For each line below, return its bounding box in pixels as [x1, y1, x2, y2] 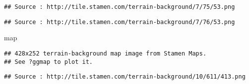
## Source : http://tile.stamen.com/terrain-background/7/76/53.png [4, 18, 235, 26]
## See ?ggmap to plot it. [4, 58, 93, 65]
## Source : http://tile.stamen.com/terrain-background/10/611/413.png [4, 73, 246, 81]
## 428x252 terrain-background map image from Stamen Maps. [4, 50, 207, 57]
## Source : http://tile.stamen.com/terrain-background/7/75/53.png [4, 3, 235, 10]
